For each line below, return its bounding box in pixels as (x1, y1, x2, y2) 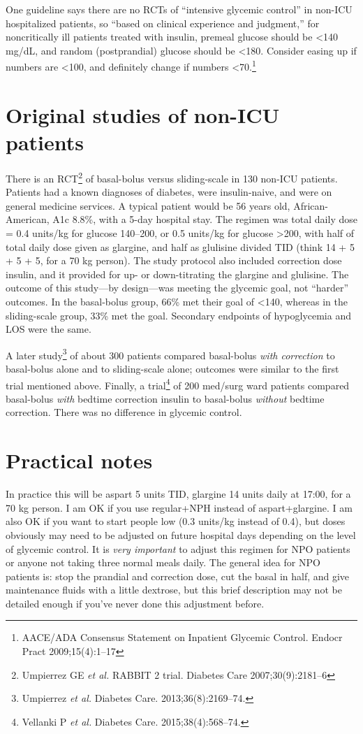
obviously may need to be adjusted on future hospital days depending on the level (6, 527, 356, 542)
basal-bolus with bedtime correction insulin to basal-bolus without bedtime (6, 391, 325, 405)
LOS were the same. (6, 322, 91, 336)
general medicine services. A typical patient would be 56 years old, (6, 198, 290, 213)
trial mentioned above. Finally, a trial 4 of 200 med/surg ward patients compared (6, 375, 350, 392)
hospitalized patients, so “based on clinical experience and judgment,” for (6, 15, 320, 30)
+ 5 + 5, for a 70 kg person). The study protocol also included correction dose (6, 253, 342, 268)
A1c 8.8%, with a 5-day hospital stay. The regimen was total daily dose (52, 212, 357, 226)
